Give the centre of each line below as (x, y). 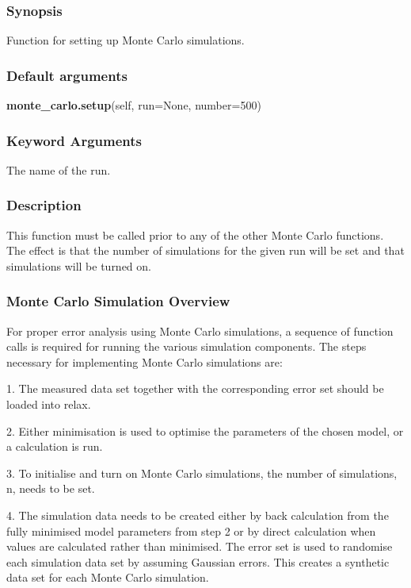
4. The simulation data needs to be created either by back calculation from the (198, 515)
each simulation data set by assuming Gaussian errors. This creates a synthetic (198, 561)
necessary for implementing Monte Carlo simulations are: (145, 361)
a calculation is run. (55, 446)
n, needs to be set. (51, 488)
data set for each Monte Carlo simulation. (108, 577)
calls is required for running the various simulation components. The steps (186, 346)
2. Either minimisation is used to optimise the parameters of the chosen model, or (205, 430)
